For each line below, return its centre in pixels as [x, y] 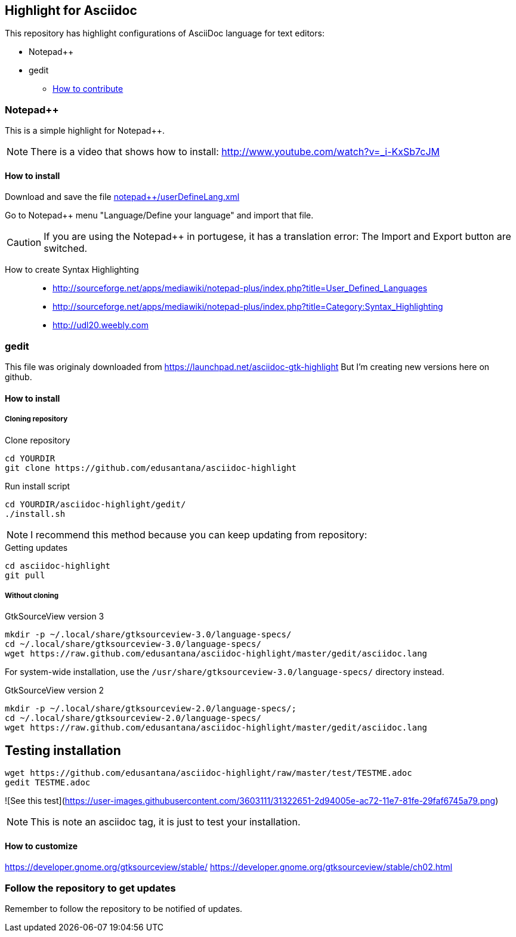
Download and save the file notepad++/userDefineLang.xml [122, 197]
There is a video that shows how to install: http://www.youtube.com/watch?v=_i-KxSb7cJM [235, 152]
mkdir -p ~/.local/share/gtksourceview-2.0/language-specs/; [151, 709]
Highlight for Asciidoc [71, 10]
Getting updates [36, 547]
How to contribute [88, 89]
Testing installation [63, 750]
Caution [24, 243]
